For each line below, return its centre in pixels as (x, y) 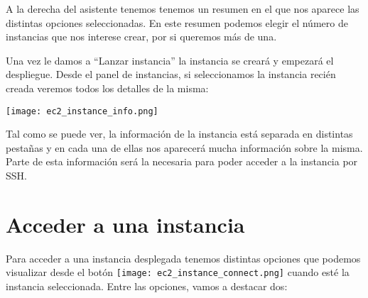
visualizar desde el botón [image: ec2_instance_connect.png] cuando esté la (178, 272)
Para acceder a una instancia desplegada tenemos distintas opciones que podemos (183, 258)
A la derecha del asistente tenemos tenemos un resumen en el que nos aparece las (183, 9)
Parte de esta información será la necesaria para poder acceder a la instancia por (182, 161)
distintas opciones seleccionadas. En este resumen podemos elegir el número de (177, 22)
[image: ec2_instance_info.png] (82, 111)
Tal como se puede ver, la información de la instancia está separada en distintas (179, 134)
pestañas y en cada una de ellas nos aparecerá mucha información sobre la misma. (184, 147)
